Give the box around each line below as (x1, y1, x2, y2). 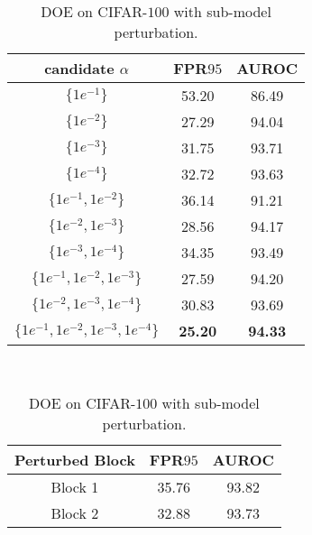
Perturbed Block (14, 448, 135, 470)
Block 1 (50, 475, 99, 497)
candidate (44, 58, 115, 78)
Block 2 (50, 502, 99, 523)
